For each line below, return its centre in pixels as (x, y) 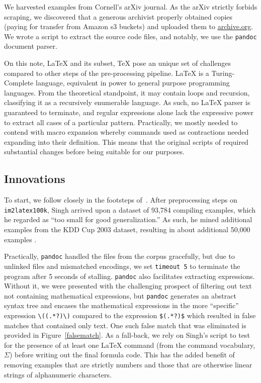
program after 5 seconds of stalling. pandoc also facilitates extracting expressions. (129, 276)
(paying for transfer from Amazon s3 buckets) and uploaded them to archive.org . (129, 26)
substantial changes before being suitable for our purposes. (94, 152)
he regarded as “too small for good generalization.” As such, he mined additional (128, 219)
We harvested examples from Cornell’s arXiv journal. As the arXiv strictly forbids (131, 7)
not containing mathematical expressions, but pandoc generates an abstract (120, 295)
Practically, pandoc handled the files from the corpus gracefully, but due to (119, 256)
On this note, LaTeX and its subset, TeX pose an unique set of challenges (118, 63)
